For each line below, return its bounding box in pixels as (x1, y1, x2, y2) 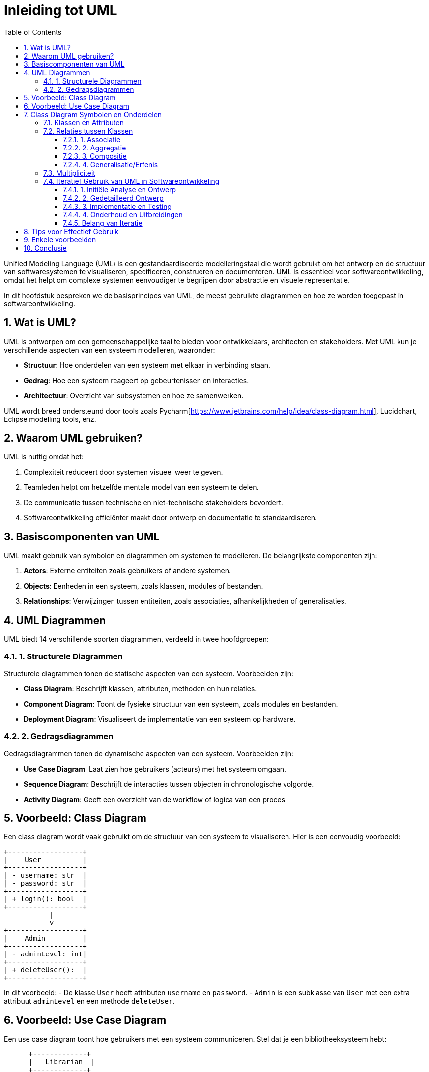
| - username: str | (4, 871, 87, 880)
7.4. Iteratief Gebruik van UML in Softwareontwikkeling (43, 177, 220, 185)
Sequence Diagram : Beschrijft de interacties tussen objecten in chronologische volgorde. (24, 779, 314, 788)
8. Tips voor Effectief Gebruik (24, 227, 119, 236)
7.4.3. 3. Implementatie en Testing (63, 202, 172, 210)
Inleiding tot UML (4, 2, 117, 19)
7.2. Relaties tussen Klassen (43, 126, 133, 135)
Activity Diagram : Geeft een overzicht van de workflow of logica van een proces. (24, 795, 287, 804)
